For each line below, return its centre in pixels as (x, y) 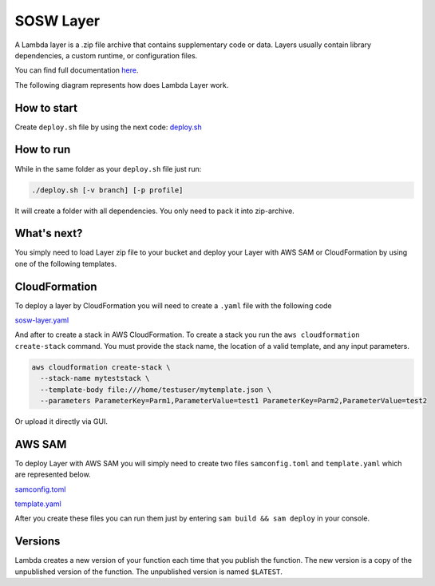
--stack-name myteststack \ (95, 378)
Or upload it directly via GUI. (61, 422)
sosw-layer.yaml (42, 320)
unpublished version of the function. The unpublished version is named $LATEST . (149, 572)
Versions (38, 542)
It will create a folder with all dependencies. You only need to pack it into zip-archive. (154, 211)
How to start (46, 108)
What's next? (49, 234)
